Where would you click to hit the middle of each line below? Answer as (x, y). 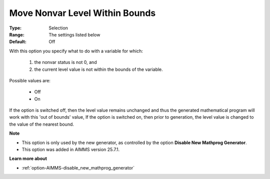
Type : (15, 28)
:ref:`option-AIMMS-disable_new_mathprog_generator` (78, 168)
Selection (58, 28)
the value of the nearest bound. (42, 124)
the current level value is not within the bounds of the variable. (99, 69)
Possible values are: (30, 80)
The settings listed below (74, 34)
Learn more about (28, 159)
